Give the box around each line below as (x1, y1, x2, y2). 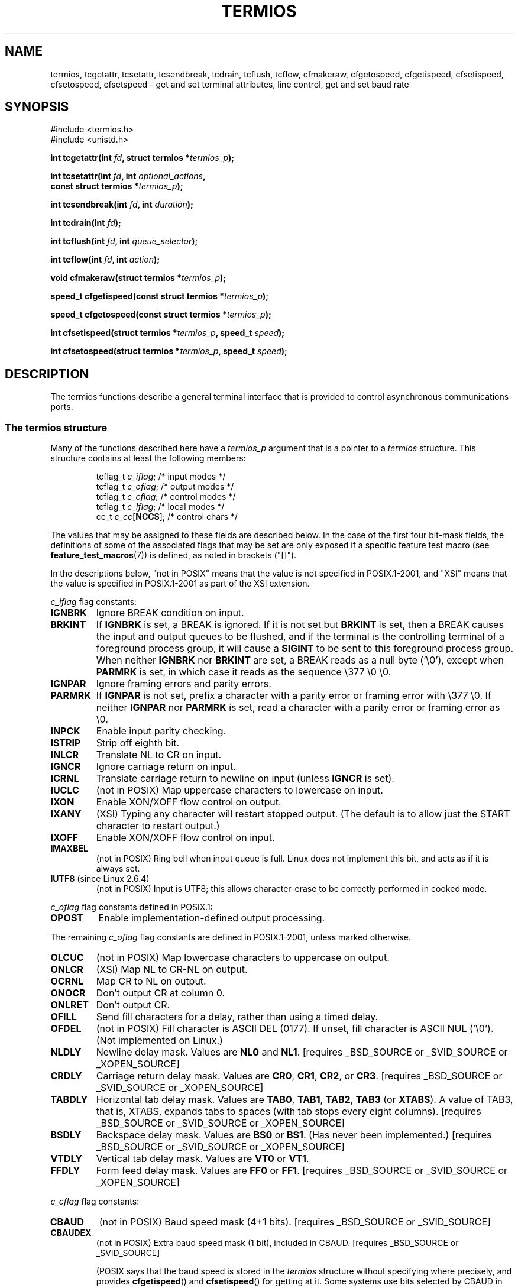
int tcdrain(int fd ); (50, 218, 121, 228)
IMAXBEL (50, 843, 88, 854)
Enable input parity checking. (96, 725, 226, 737)
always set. (96, 863, 140, 874)
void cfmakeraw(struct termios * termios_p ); (50, 273, 226, 283)
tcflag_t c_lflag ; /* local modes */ (96, 501, 225, 512)
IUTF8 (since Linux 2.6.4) (50, 873, 150, 884)
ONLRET (50, 999, 89, 1011)
